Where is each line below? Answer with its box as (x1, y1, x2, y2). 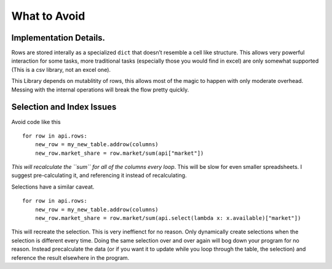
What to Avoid (11, 9, 85, 23)
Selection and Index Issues (11, 102, 117, 112)
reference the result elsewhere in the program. (11, 254, 130, 261)
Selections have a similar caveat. (11, 183, 95, 190)
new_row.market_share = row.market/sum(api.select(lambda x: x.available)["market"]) (34, 215, 301, 222)
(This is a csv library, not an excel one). (11, 66, 111, 73)
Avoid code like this (11, 118, 61, 125)
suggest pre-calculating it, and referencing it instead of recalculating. (11, 172, 187, 179)
